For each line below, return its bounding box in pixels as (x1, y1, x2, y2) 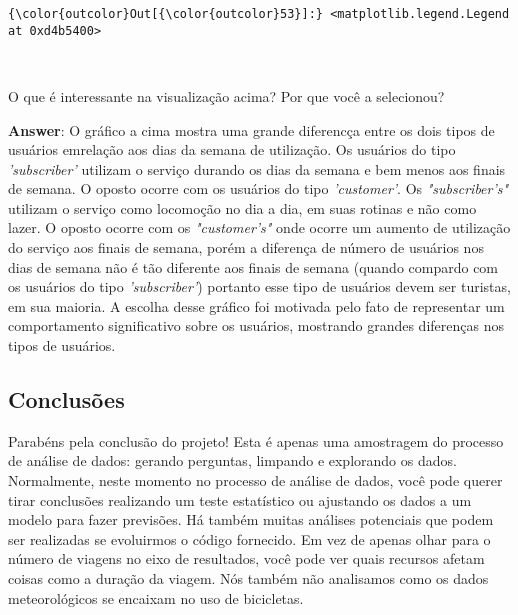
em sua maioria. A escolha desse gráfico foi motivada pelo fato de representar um (8, 295, 505, 316)
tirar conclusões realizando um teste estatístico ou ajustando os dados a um (8, 489, 472, 510)
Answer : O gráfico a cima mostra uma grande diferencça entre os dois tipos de (8, 119, 495, 140)
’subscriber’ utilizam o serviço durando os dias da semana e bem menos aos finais (8, 158, 506, 179)
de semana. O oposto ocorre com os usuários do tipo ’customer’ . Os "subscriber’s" (8, 178, 509, 199)
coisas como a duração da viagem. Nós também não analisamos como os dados (8, 567, 489, 588)
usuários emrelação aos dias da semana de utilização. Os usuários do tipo (8, 139, 456, 160)
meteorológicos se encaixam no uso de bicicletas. (8, 587, 304, 608)
